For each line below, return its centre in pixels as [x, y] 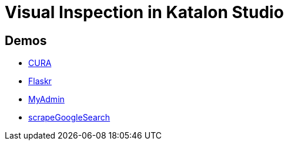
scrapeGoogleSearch [69, 118]
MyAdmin [46, 99]
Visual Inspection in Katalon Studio [144, 12]
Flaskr [40, 81]
